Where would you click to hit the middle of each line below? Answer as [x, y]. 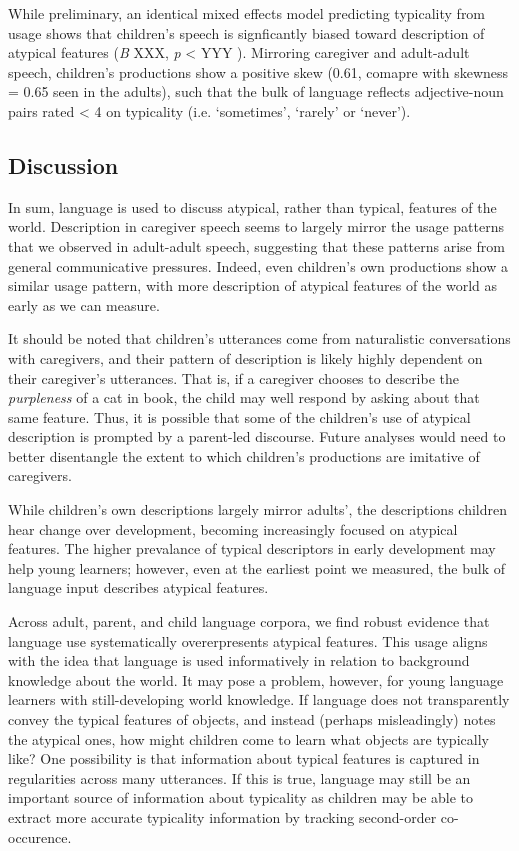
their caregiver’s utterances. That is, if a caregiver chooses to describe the [234, 377]
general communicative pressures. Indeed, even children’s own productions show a [258, 265]
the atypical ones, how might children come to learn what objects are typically [248, 738]
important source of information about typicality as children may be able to [241, 797]
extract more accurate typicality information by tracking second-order [222, 816]
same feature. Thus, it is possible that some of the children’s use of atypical [239, 416]
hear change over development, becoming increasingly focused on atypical [233, 528]
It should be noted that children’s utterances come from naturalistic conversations [259, 338]
